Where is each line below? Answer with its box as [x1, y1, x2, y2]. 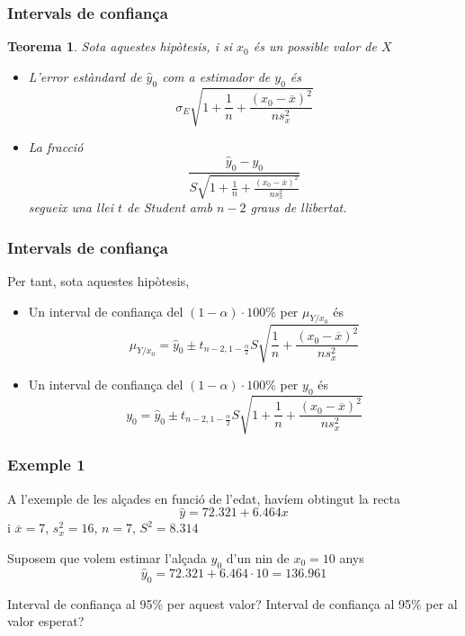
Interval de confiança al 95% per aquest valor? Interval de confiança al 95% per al [7, 594, 458, 613]
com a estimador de [162, 67, 271, 85]
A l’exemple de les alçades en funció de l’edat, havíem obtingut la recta [7, 488, 400, 507]
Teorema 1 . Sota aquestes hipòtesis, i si [7, 37, 232, 56]
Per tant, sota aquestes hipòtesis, [7, 272, 190, 290]
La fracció [28, 138, 84, 157]
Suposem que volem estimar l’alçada [7, 548, 207, 567]
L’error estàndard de [28, 67, 142, 85]
